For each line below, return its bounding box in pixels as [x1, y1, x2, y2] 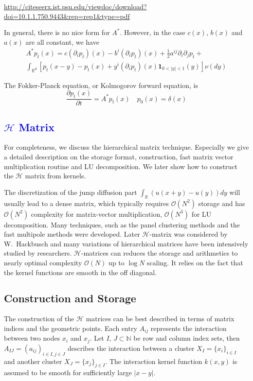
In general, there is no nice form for [4, 27, 110, 37]
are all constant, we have [25, 36, 99, 47]
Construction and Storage [4, 291, 136, 306]
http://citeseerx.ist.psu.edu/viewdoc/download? [4, 1, 147, 11]
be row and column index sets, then [133, 333, 240, 343]
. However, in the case [120, 27, 185, 37]
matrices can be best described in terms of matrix [86, 313, 235, 324]
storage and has [198, 198, 245, 208]
